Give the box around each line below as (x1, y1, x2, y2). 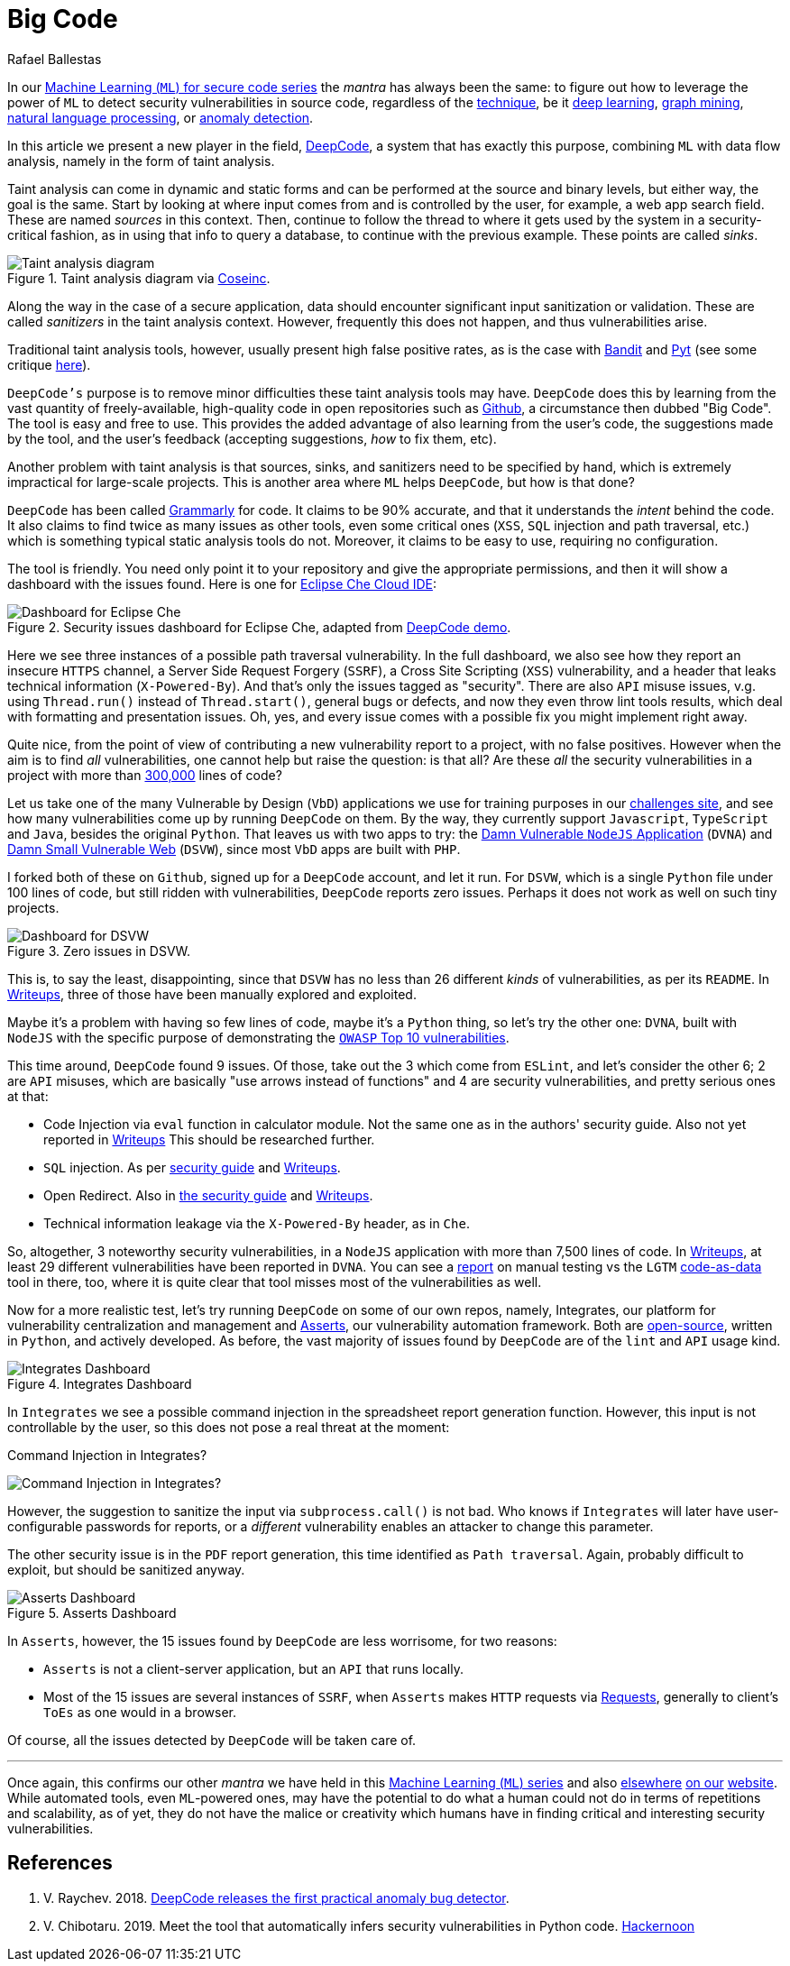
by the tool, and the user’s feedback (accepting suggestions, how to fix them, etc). (7, 430, 497, 446)
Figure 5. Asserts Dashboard (7, 1604, 177, 1621)
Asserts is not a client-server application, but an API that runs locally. (43, 1660, 464, 1677)
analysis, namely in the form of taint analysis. (7, 152, 275, 169)
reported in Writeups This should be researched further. (43, 1131, 375, 1147)
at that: (7, 1088, 49, 1104)
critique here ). (7, 356, 91, 372)
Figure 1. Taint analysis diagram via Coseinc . (7, 270, 271, 286)
